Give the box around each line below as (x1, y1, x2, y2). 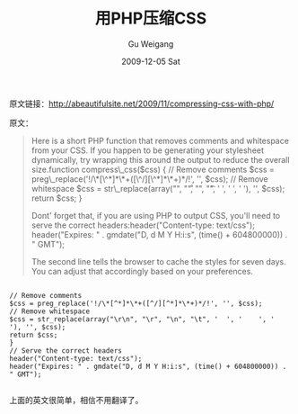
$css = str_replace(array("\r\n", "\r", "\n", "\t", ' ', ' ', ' (9, 314, 276, 324)
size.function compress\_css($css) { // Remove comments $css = (31, 164, 276, 175)
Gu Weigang (127, 38, 174, 49)
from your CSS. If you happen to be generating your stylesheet (31, 145, 265, 156)
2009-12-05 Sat (120, 56, 181, 67)
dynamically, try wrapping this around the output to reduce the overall (31, 154, 290, 165)
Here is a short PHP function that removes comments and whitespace (31, 135, 290, 146)
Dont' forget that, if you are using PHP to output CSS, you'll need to (31, 210, 281, 220)
